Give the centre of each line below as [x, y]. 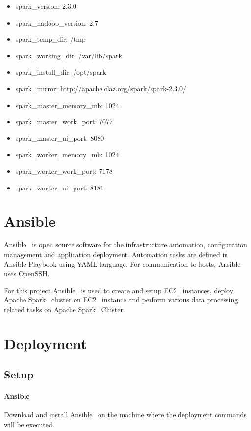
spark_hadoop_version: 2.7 [57, 22]
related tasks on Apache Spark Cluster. [64, 309]
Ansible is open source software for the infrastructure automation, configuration [125, 245]
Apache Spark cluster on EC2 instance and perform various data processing [121, 300]
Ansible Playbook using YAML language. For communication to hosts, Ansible [122, 264]
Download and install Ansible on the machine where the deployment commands [125, 415]
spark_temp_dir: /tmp [50, 39]
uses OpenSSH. [27, 274]
